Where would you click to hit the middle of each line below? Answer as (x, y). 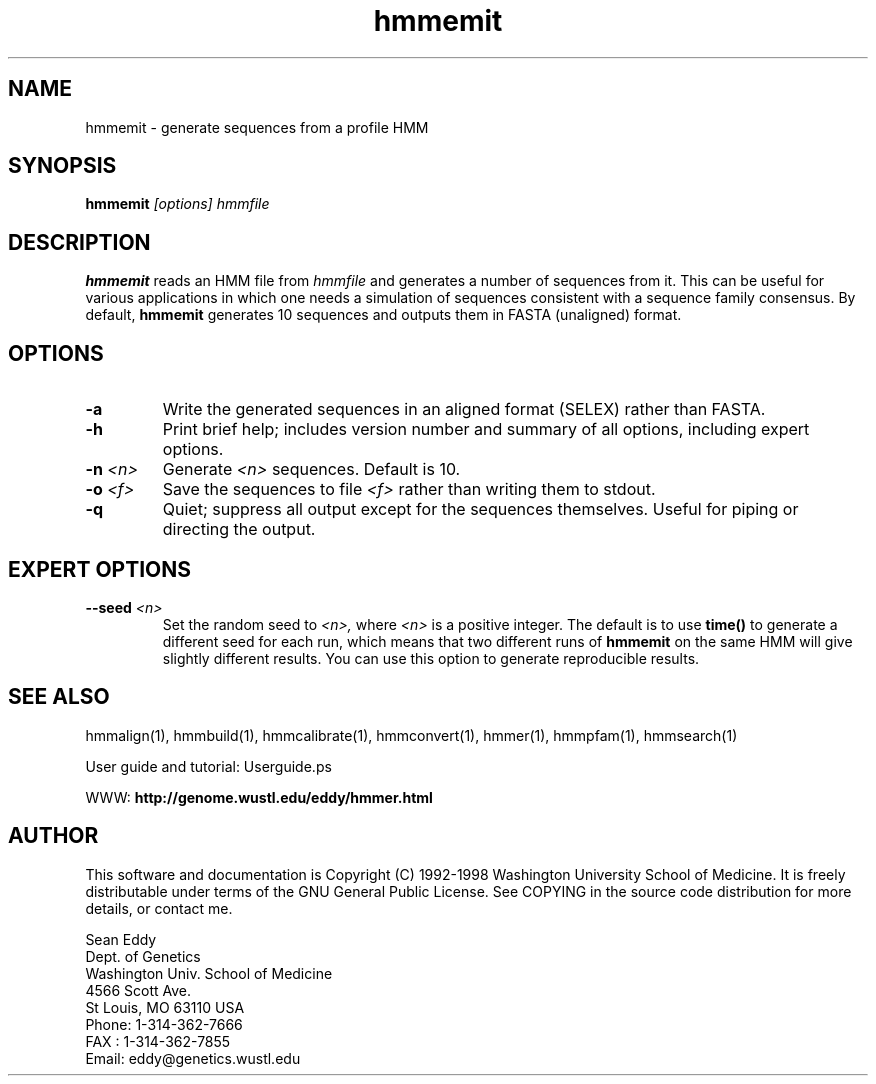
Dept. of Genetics (143, 956)
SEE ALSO (59, 697)
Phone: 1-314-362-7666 (164, 1024)
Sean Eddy (121, 939)
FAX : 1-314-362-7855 (158, 1041)
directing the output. (239, 529)
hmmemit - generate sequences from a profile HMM (257, 127)
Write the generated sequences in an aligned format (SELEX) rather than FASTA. (464, 409)
